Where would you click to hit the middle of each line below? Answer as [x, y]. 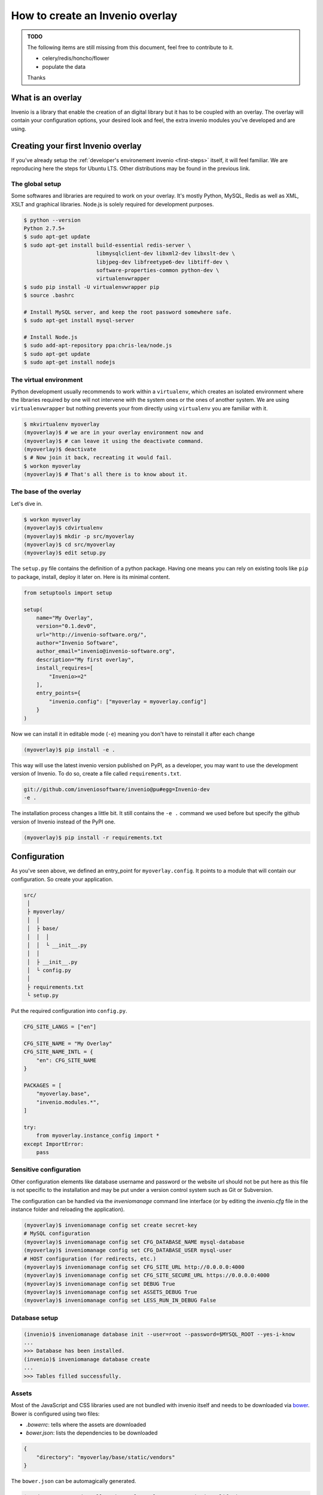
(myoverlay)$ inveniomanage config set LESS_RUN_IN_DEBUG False [120, 1300]
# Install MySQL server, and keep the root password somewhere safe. [128, 312]
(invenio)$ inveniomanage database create [87, 1359]
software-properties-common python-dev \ [158, 270]
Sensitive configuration [46, 1170]
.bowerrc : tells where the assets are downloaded [86, 1425]
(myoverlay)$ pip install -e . [70, 750]
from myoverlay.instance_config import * [98, 1136]
